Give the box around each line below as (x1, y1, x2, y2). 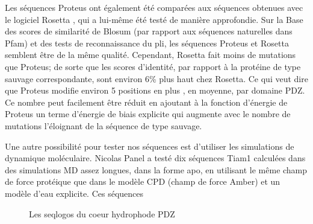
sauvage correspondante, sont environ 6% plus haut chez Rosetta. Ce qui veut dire (5, 72, 308, 85)
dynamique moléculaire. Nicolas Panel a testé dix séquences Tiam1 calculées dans (5, 152, 306, 164)
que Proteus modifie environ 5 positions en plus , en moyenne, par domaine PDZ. (5, 84, 305, 97)
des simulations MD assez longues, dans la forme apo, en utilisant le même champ (5, 163, 308, 176)
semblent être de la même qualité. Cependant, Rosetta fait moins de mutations (5, 48, 296, 61)
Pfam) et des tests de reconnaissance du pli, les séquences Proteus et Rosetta (5, 36, 289, 49)
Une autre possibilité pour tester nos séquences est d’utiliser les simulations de (5, 139, 294, 152)
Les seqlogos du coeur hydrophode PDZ (29, 207, 175, 220)
